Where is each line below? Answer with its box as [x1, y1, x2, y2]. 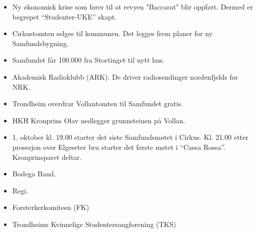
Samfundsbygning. [12, 38, 69, 48]
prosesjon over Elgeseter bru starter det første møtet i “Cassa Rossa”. [12, 141, 226, 152]
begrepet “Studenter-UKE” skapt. [12, 11, 117, 22]
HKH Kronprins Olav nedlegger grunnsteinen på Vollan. [12, 115, 185, 125]
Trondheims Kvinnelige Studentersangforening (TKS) [12, 218, 176, 229]
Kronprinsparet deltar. [12, 151, 82, 162]
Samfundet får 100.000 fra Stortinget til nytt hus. [12, 55, 165, 65]
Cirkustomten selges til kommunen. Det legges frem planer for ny [12, 28, 213, 39]
